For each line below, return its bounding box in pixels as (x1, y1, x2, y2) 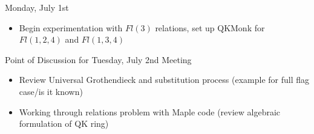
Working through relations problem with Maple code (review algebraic (19, 105, 281, 118)
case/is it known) (19, 85, 83, 97)
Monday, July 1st (5, 1, 69, 13)
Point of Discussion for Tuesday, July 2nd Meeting (5, 53, 192, 65)
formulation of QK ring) (19, 117, 109, 130)
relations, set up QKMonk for (155, 21, 265, 34)
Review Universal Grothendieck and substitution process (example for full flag (19, 73, 309, 86)
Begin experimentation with (19, 21, 123, 34)
